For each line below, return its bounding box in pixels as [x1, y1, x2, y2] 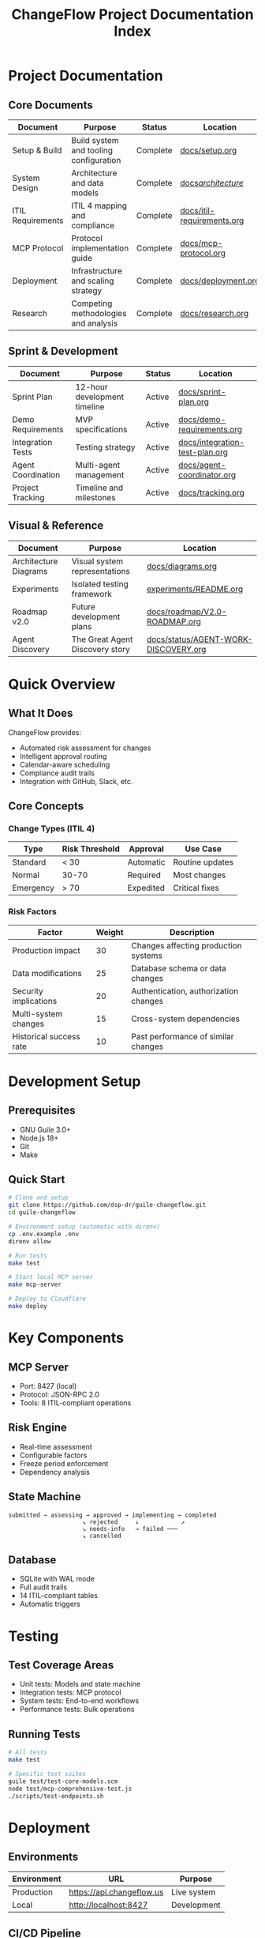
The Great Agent [71, 634, 133, 645]
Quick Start [8, 1173, 65, 1186]
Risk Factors [8, 907, 57, 918]
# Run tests [8, 1251, 47, 1260]
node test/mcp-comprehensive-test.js [8, 1785, 132, 1793]
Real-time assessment [19, 1442, 92, 1451]
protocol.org [180, 247, 226, 258]
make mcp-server [8, 1280, 62, 1289]
